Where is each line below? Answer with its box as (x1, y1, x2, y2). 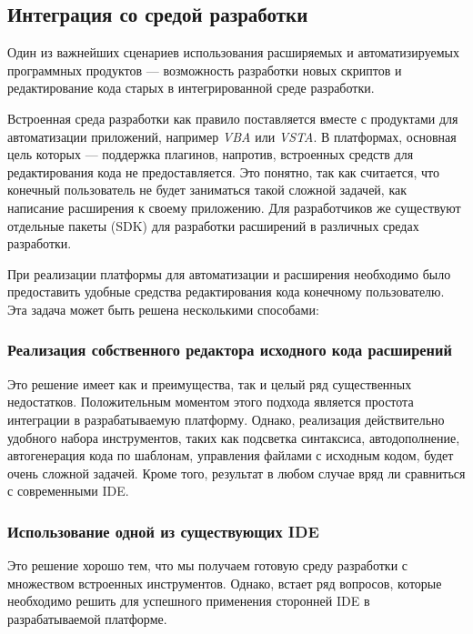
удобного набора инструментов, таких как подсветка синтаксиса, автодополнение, (7, 428, 460, 447)
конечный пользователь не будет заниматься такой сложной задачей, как (7, 180, 408, 199)
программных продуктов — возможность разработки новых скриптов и (7, 60, 402, 79)
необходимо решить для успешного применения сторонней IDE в (7, 591, 370, 610)
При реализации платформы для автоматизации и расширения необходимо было (7, 264, 451, 283)
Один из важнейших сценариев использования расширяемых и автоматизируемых (7, 43, 459, 62)
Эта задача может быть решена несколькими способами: (7, 299, 319, 318)
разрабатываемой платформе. (7, 609, 167, 628)
